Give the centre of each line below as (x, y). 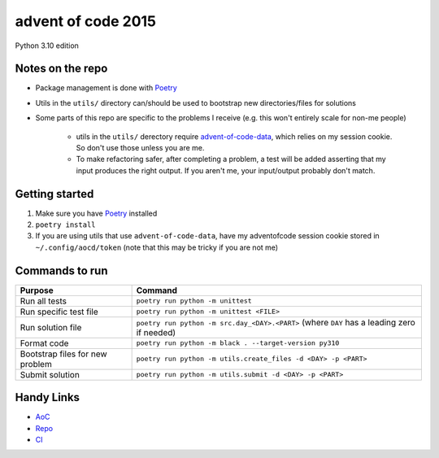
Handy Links (48, 397)
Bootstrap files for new (63, 354)
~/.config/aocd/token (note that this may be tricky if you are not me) (157, 247)
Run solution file (51, 327)
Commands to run (62, 270)
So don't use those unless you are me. (140, 148)
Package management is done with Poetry (106, 88)
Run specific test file (59, 312)
